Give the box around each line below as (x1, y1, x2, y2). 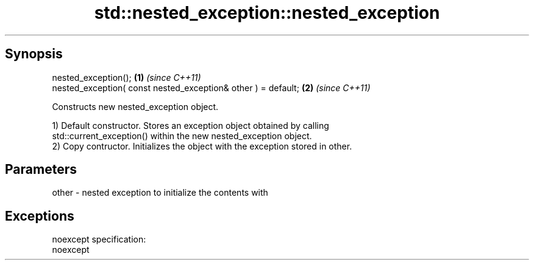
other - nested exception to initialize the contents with (52, 187, 268, 198)
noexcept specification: (52, 234, 146, 245)
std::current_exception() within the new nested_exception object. (52, 130, 312, 141)
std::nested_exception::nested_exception (94, 2, 440, 23)
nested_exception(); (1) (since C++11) (52, 72, 201, 83)
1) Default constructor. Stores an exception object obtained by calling (52, 120, 329, 131)
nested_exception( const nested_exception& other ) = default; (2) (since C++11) (52, 82, 371, 93)
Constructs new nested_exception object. (52, 101, 219, 112)
